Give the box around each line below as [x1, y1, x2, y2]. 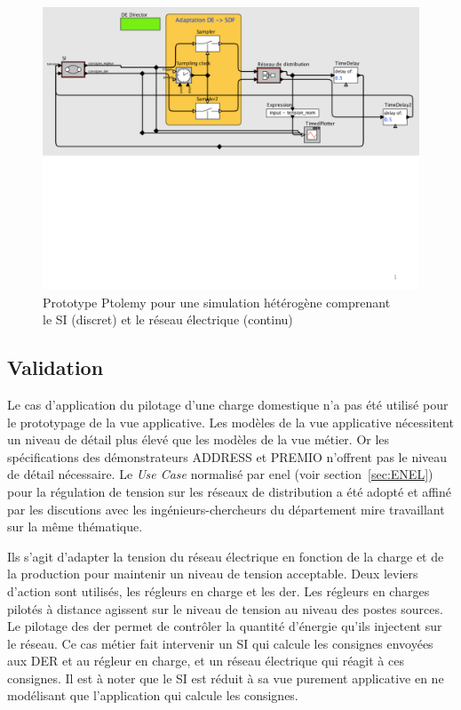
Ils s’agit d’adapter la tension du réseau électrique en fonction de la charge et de [7, 546, 444, 565]
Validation [7, 354, 104, 381]
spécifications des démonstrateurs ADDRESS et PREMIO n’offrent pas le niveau [7, 447, 448, 466]
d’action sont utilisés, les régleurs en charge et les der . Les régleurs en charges [7, 581, 430, 600]
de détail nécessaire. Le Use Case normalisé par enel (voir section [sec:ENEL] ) [7, 465, 433, 483]
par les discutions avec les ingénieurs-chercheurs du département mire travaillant [7, 499, 445, 518]
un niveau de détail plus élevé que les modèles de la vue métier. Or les [7, 430, 390, 449]
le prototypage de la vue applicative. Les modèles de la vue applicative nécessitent [7, 412, 454, 431]
